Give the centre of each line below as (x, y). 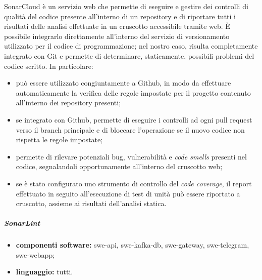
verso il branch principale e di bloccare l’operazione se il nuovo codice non (130, 129)
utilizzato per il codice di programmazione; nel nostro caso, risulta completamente (131, 46)
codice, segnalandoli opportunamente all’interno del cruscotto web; (119, 166)
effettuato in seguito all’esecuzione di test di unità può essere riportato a (128, 193)
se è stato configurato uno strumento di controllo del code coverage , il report (134, 183)
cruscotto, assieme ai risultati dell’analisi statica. (91, 203)
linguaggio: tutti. (44, 272)
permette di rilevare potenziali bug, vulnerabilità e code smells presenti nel (131, 156)
